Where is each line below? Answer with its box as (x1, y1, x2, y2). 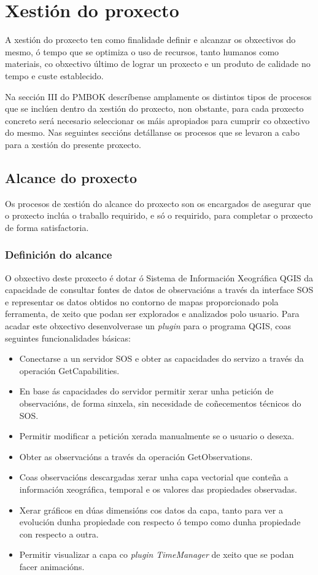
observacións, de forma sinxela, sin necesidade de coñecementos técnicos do (19, 397, 301, 410)
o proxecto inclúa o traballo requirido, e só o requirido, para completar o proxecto (5, 209, 313, 222)
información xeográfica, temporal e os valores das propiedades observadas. (19, 482, 297, 495)
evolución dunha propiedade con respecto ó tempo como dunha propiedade (19, 515, 301, 528)
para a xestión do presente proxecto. (5, 138, 141, 151)
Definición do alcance (5, 247, 112, 262)
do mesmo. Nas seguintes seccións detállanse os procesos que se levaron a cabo (5, 126, 300, 139)
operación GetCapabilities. (19, 364, 120, 377)
